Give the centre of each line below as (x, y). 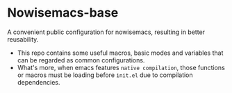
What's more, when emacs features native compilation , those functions (121, 67)
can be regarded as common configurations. (81, 60)
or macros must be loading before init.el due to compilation (105, 75)
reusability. (23, 39)
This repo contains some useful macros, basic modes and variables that (120, 53)
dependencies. (39, 82)
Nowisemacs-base (63, 13)
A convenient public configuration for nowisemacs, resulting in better (106, 32)
